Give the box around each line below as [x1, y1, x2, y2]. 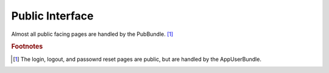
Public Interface [11, 9, 94, 23]
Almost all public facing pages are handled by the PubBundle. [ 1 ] [11, 30, 174, 38]
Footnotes [11, 43, 43, 51]
